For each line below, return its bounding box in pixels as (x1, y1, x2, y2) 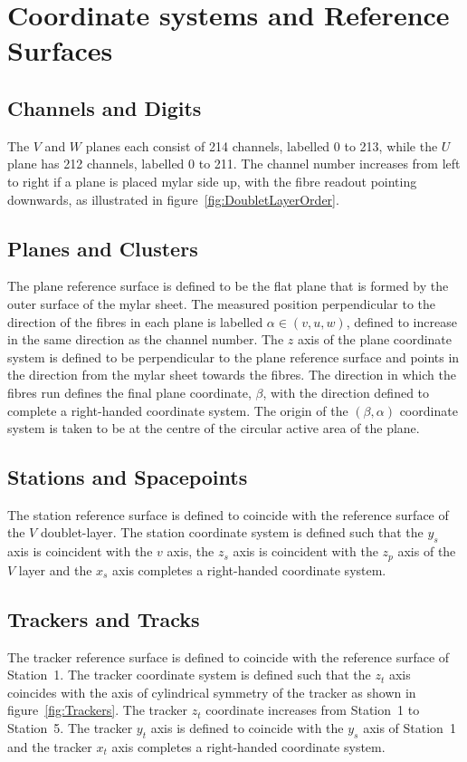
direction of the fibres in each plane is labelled (7, 312, 263, 331)
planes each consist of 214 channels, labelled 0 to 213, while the (85, 136, 438, 155)
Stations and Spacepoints (7, 463, 248, 491)
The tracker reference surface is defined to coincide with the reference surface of (7, 647, 450, 666)
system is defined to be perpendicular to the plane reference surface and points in (7, 347, 460, 366)
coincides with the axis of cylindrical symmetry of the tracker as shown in (7, 682, 416, 701)
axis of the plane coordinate (297, 330, 453, 349)
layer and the (18, 560, 92, 579)
